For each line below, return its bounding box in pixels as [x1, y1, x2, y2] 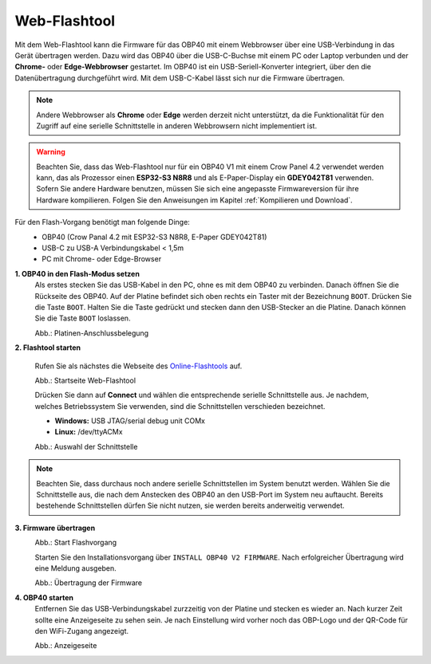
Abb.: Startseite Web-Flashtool [34, 375, 136, 385]
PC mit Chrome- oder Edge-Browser [42, 254, 162, 264]
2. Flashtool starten [14, 343, 81, 352]
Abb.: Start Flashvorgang [34, 538, 117, 548]
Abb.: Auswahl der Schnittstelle [34, 442, 138, 451]
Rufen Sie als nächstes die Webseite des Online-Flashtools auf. [34, 361, 243, 371]
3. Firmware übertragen [14, 523, 96, 532]
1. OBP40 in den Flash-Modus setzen [14, 269, 140, 278]
